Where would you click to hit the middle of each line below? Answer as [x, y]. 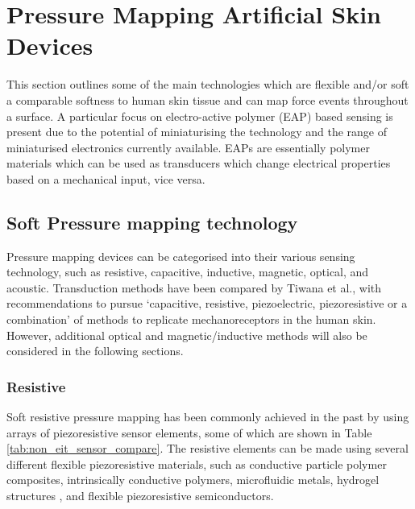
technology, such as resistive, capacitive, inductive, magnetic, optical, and [188, 272]
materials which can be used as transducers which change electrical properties [199, 163]
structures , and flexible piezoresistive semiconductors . [140, 496]
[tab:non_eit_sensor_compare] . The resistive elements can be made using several [207, 448]
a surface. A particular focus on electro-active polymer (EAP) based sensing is [200, 116]
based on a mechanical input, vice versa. [106, 178]
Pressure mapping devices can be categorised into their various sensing [181, 256]
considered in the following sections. [95, 351]
